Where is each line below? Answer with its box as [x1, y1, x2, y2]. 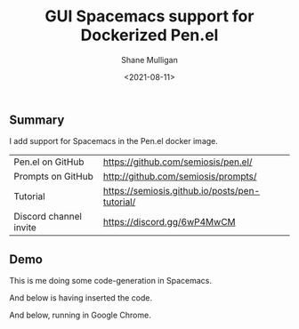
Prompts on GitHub [13, 171, 93, 183]
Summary [9, 112, 65, 127]
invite [13, 221, 37, 234]
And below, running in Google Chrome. [9, 309, 151, 321]
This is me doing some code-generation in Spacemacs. [9, 276, 212, 286]
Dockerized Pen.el [80, 25, 219, 45]
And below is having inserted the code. [9, 293, 153, 303]
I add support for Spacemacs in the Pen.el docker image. [9, 136, 218, 147]
